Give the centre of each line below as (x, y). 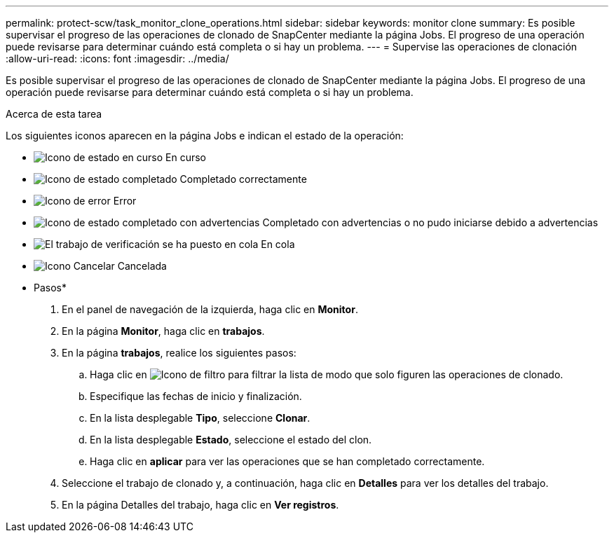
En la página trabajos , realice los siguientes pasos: (179, 353)
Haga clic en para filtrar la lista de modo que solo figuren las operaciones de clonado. (327, 374)
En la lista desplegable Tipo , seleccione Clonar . (200, 418)
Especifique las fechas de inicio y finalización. (196, 396)
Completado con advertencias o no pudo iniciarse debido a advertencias (430, 222)
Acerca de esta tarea (54, 114)
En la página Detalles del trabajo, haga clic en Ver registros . (200, 505)
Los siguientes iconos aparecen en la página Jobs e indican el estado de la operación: (205, 136)
